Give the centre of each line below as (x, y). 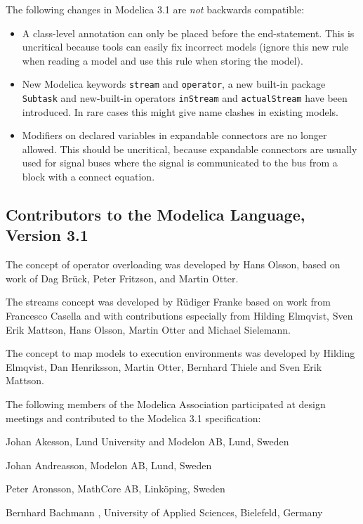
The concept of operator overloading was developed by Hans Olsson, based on (173, 264)
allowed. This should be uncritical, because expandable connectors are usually (190, 149)
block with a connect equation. (88, 177)
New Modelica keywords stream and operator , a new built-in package (174, 84)
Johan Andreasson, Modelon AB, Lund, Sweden (109, 465)
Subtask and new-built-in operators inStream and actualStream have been (185, 98)
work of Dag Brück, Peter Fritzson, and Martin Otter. (122, 278)
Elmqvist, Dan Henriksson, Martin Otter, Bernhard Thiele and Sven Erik (164, 366)
